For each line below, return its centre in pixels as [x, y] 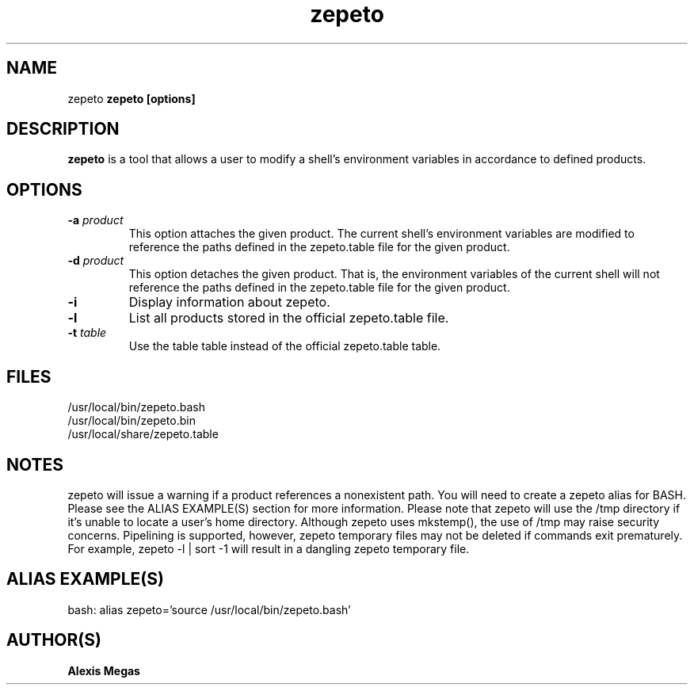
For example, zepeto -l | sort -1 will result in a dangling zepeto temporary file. [269, 548]
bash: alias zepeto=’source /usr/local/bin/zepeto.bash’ [209, 609]
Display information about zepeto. [229, 302]
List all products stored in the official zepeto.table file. [289, 318]
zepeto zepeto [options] [132, 98]
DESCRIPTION [63, 129]
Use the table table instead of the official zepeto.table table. [285, 346]
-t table [87, 333]
